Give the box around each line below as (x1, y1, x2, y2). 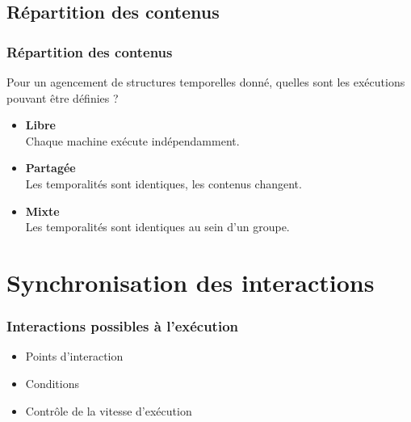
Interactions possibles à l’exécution (6, 316, 239, 336)
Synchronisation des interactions (6, 265, 375, 298)
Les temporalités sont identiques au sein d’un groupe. (25, 218, 290, 235)
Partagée (25, 159, 76, 176)
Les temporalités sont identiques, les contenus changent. (25, 175, 302, 192)
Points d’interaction (25, 348, 124, 365)
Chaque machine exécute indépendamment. (25, 132, 240, 149)
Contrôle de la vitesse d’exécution (25, 402, 192, 419)
